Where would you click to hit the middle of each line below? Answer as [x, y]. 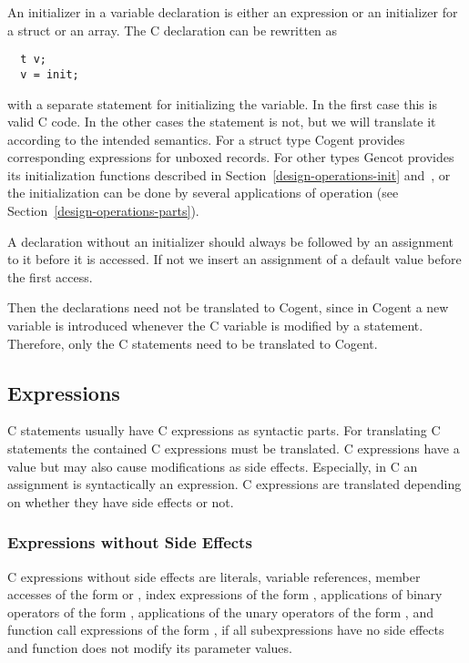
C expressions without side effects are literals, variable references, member [214, 576]
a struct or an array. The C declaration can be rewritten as [173, 30]
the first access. [50, 276]
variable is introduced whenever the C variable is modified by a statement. [215, 326]
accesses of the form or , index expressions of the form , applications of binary [225, 594]
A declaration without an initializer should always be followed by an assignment [231, 241]
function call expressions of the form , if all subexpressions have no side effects [226, 630]
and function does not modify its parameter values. [150, 647]
